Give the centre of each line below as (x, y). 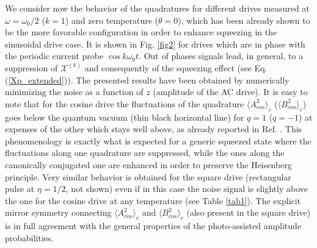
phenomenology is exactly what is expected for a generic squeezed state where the (158, 140)
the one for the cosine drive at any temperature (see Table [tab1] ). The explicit (153, 200)
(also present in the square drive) (249, 212)
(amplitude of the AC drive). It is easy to (230, 92)
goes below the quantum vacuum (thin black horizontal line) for (125, 117)
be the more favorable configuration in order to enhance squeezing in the (141, 32)
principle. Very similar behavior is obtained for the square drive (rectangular (148, 176)
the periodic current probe (54, 56)
